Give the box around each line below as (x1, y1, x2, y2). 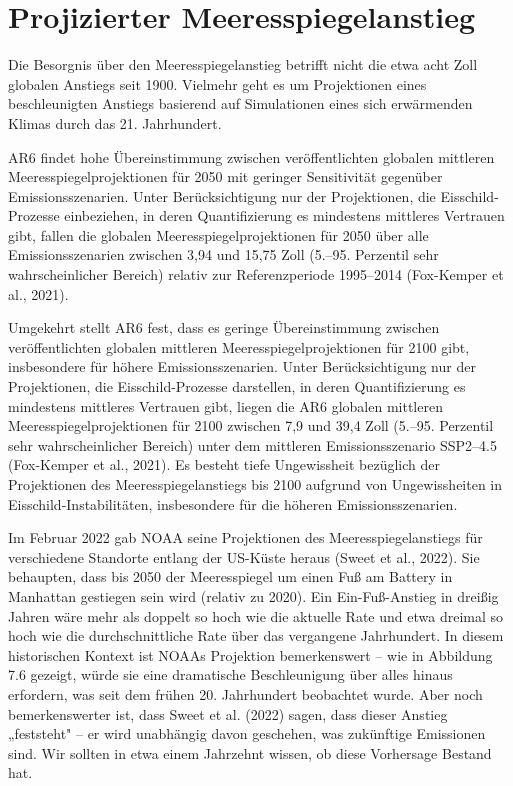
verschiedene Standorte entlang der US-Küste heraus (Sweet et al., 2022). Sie (8, 546, 480, 567)
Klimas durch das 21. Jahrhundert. (8, 112, 222, 133)
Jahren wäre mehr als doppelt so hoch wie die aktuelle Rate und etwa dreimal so (8, 605, 504, 626)
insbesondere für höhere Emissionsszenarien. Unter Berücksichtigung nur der (8, 356, 476, 377)
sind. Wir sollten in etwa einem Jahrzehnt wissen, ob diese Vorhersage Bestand (8, 742, 492, 763)
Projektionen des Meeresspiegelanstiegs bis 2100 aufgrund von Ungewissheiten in (8, 474, 503, 494)
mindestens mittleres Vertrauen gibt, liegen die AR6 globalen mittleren (8, 395, 443, 416)
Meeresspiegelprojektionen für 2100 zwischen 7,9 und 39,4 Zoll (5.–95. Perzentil (8, 415, 494, 436)
